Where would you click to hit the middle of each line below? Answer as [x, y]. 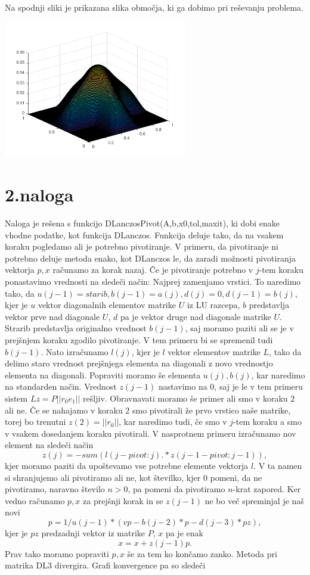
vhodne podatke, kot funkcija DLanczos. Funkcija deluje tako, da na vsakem [144, 234]
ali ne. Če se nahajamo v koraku [64, 410]
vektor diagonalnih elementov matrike [107, 305]
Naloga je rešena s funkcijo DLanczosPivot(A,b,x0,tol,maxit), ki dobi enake [142, 223]
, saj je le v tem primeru [259, 386]
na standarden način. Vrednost [61, 386]
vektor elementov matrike [214, 351]
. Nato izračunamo [75, 351]
